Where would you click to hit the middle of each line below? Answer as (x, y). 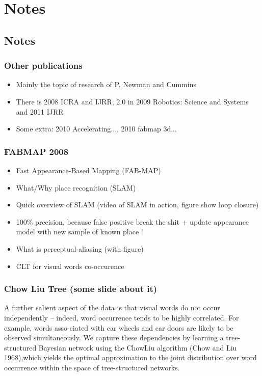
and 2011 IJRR (40, 111)
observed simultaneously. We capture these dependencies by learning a (114, 338)
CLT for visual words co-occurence (70, 266)
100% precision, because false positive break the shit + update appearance (133, 221)
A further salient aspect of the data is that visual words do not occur (112, 307)
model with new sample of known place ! (80, 232)
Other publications (43, 65)
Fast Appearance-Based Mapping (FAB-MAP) (88, 170)
